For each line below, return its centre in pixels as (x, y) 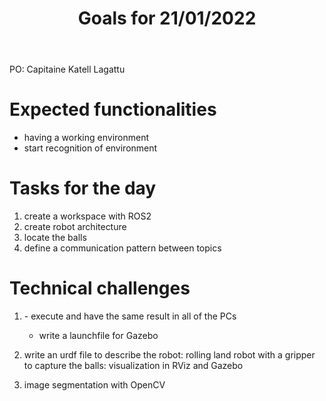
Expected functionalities (113, 109)
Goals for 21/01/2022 (167, 18)
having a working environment (86, 138)
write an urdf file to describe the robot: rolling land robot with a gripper (169, 355)
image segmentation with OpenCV (94, 385)
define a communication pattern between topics (122, 248)
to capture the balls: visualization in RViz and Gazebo (133, 365)
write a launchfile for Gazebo (98, 335)
